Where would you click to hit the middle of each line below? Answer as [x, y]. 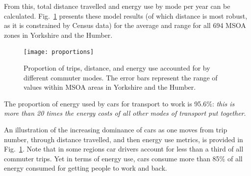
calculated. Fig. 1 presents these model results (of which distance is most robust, [126, 15]
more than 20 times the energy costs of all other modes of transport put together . [125, 113]
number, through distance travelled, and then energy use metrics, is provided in [124, 139]
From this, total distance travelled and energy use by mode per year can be [117, 6]
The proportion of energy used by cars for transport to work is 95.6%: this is [119, 103]
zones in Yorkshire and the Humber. [58, 35]
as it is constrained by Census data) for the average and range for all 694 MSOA [125, 25]
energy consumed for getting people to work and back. [86, 168]
